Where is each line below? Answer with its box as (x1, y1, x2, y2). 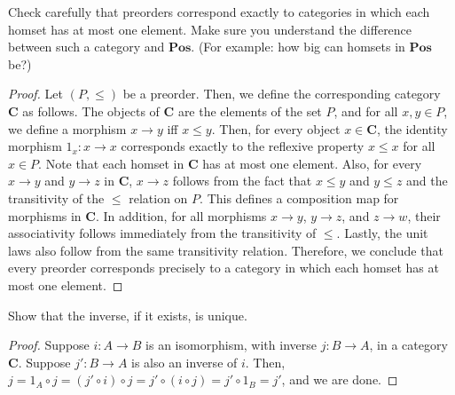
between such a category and (8, 37, 165, 56)
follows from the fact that (172, 171, 312, 190)
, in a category (369, 336, 448, 354)
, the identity (376, 119, 448, 138)
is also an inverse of (131, 352, 238, 371)
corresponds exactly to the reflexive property (121, 137, 365, 155)
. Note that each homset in (38, 154, 184, 172)
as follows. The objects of (22, 101, 160, 120)
